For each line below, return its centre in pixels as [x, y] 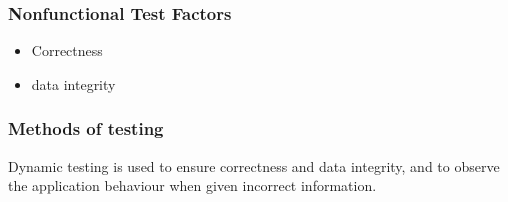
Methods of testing [86, 128]
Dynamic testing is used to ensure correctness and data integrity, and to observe [254, 165]
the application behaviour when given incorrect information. [192, 185]
